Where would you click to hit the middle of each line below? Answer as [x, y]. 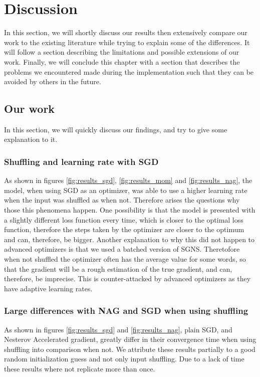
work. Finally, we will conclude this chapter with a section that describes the [122, 61]
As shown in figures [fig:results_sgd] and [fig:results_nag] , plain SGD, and [118, 329]
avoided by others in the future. [53, 81]
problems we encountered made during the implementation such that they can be [129, 71]
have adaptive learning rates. [48, 288]
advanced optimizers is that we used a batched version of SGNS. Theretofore [122, 249]
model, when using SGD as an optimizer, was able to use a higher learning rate [126, 190]
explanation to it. [31, 139]
